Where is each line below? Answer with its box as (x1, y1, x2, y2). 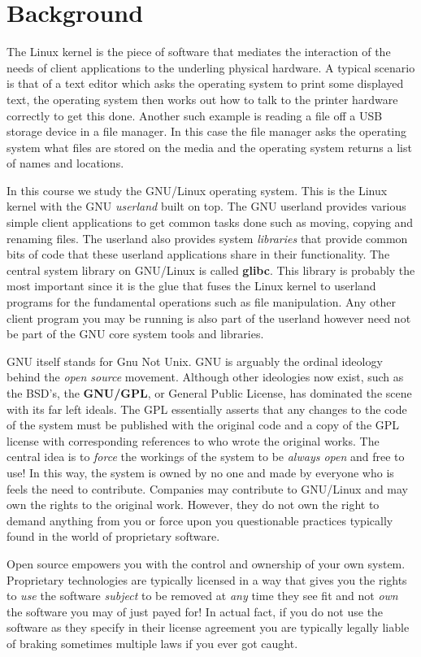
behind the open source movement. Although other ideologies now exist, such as (7, 368, 404, 385)
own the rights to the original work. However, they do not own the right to (7, 496, 380, 513)
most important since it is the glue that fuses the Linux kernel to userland (7, 277, 376, 294)
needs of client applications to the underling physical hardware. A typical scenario (7, 59, 415, 76)
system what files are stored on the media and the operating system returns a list (7, 138, 412, 155)
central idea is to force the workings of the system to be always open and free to (7, 448, 405, 465)
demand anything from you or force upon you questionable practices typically (7, 511, 393, 529)
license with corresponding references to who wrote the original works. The (7, 432, 380, 449)
